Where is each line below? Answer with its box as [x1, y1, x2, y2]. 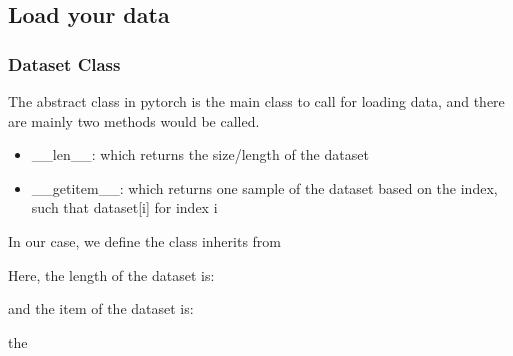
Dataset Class [8, 51, 121, 76]
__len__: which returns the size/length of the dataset [31, 144, 369, 165]
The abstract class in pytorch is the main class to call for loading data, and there [8, 91, 505, 111]
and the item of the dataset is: [8, 298, 194, 319]
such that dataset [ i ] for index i [31, 197, 218, 218]
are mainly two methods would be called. [8, 110, 260, 131]
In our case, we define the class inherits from [8, 230, 281, 251]
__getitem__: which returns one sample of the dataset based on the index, [31, 177, 498, 198]
